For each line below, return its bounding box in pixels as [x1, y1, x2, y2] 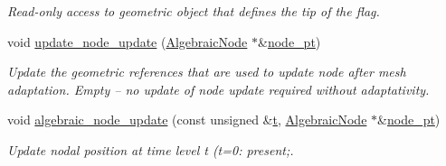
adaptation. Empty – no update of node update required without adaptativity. [7, 79, 430, 98]
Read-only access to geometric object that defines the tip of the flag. [7, 2, 380, 20]
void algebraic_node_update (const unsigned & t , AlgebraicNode [7, 110, 367, 129]
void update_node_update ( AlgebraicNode [7, 32, 248, 51]
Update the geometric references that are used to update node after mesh [7, 62, 406, 81]
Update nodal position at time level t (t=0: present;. [7, 140, 294, 159]
